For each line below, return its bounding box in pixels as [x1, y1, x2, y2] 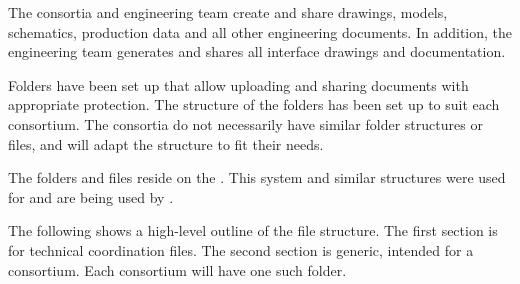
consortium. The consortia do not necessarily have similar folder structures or [8, 113, 483, 134]
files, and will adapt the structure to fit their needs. [8, 133, 324, 154]
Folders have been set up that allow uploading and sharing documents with [8, 74, 469, 95]
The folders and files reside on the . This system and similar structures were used [8, 167, 506, 188]
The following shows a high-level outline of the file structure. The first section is [8, 220, 498, 241]
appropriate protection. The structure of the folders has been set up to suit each [8, 94, 500, 115]
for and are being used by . [8, 186, 174, 207]
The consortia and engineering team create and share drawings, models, [8, 2, 448, 22]
